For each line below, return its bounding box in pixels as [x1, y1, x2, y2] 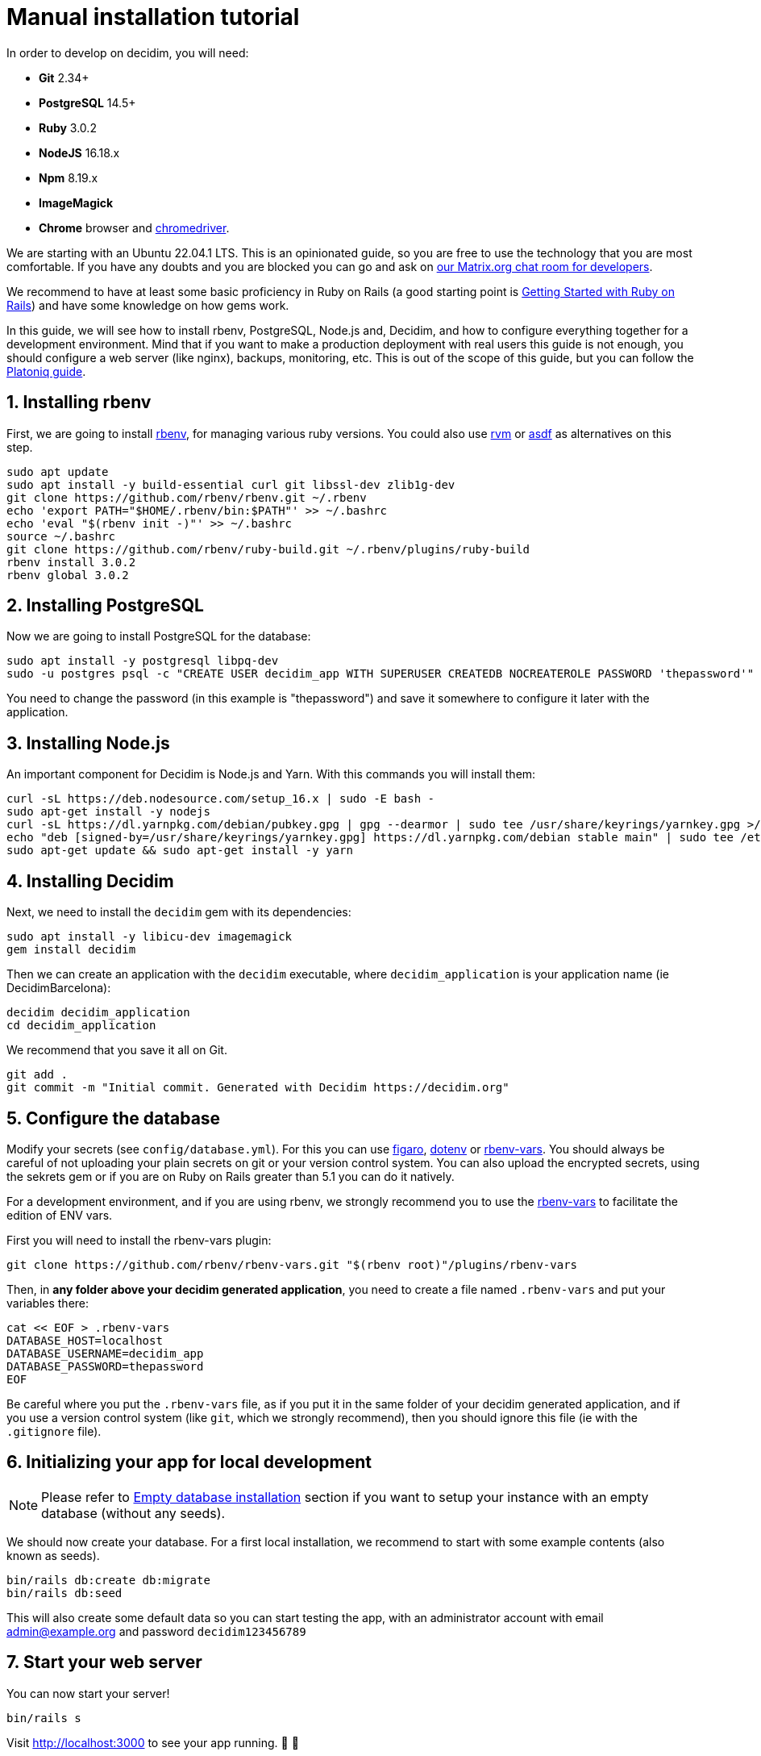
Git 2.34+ [39, 70, 89, 85]
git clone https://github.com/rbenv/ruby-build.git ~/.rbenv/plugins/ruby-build [6, 542, 530, 556]
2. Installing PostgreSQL [6, 595, 204, 616]
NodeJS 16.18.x [39, 145, 120, 160]
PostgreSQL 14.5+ [39, 95, 136, 110]
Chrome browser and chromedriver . [39, 220, 230, 235]
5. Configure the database [6, 1107, 221, 1128]
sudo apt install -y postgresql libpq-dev [6, 654, 279, 668]
